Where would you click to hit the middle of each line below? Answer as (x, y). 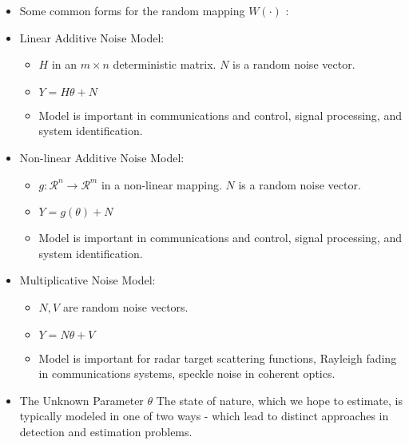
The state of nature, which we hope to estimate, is (279, 400)
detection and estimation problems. (106, 431)
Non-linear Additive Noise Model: (102, 157)
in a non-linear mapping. (161, 184)
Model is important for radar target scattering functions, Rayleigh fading (218, 358)
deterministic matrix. (165, 64)
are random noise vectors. (125, 306)
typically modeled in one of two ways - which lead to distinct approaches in (204, 416)
